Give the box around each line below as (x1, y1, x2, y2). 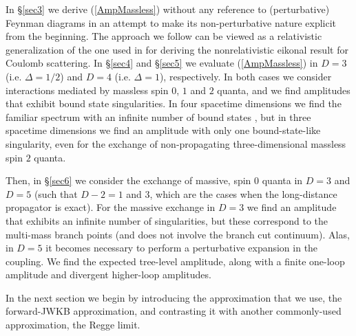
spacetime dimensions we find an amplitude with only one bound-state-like (6, 123, 321, 137)
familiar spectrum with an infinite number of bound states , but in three (6, 109, 311, 124)
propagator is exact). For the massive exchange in (6, 200, 216, 214)
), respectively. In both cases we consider (159, 69, 332, 83)
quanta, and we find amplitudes (217, 82, 350, 97)
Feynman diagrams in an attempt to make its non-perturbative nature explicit (6, 15, 337, 30)
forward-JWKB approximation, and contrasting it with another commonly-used (6, 304, 342, 318)
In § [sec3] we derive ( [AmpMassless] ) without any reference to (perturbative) (6, 2, 330, 16)
